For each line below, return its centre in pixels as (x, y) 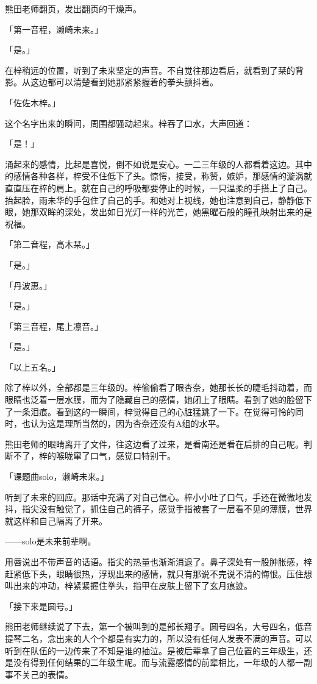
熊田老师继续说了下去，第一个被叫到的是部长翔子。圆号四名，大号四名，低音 (158, 626)
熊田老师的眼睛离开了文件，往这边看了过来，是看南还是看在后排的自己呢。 (154, 444)
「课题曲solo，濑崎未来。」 (57, 476)
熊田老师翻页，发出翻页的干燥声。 (73, 9)
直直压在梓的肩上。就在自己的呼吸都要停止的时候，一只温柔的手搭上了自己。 (158, 187)
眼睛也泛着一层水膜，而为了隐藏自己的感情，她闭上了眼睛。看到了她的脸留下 (158, 400)
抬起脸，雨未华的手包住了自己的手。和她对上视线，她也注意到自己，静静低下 (158, 200)
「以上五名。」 (33, 367)
